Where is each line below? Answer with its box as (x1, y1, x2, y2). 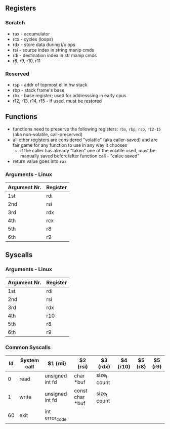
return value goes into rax (12, 158, 67, 164)
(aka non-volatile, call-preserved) (12, 131, 82, 137)
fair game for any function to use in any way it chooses (12, 142, 127, 148)
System (20, 357, 39, 364)
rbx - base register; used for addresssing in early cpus (12, 92, 126, 98)
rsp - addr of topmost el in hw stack (12, 81, 88, 88)
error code (45, 414, 67, 422)
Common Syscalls (5, 344, 51, 351)
